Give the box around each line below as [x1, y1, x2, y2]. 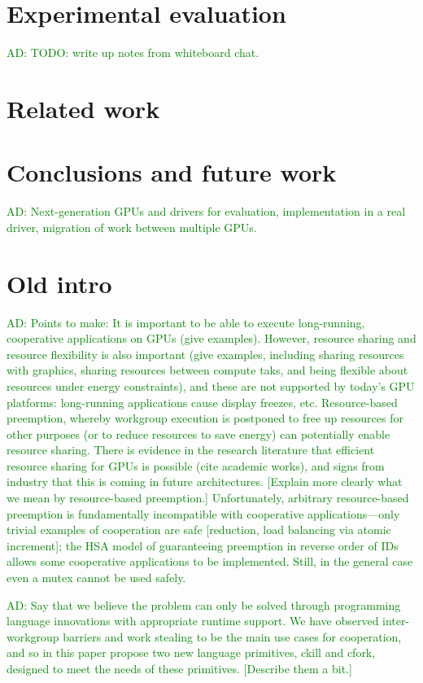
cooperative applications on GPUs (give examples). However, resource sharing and [7, 330, 416, 347]
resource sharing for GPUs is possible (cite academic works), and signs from [7, 457, 385, 474]
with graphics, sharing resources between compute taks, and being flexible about [7, 361, 408, 379]
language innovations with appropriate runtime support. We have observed [7, 612, 379, 629]
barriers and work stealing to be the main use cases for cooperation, [63, 628, 402, 645]
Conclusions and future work [7, 155, 337, 189]
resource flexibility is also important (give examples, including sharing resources [7, 345, 404, 362]
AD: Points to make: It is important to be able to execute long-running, [7, 313, 365, 331]
